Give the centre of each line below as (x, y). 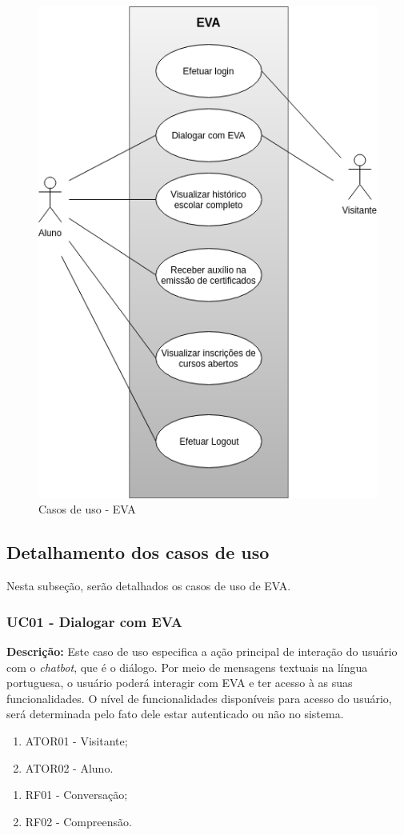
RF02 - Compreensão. (78, 821)
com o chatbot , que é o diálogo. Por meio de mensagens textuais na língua (187, 667)
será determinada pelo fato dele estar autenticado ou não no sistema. (175, 714)
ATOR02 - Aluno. (69, 767)
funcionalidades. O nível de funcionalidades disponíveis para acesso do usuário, (199, 698)
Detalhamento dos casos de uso (138, 552)
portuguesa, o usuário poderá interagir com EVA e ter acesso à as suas (180, 683)
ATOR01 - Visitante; (76, 740)
